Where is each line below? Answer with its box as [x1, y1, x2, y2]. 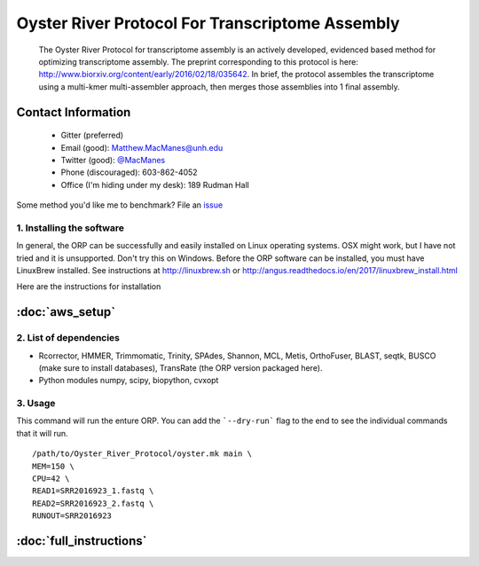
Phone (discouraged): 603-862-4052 [60, 167, 199, 177]
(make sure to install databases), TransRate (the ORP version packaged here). [38, 362, 323, 373]
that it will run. [16, 428, 68, 438]
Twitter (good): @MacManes [60, 154, 166, 165]
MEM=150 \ [32, 461, 75, 471]
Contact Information [16, 105, 131, 120]
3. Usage [16, 397, 56, 410]
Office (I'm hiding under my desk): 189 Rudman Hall [60, 179, 250, 190]
